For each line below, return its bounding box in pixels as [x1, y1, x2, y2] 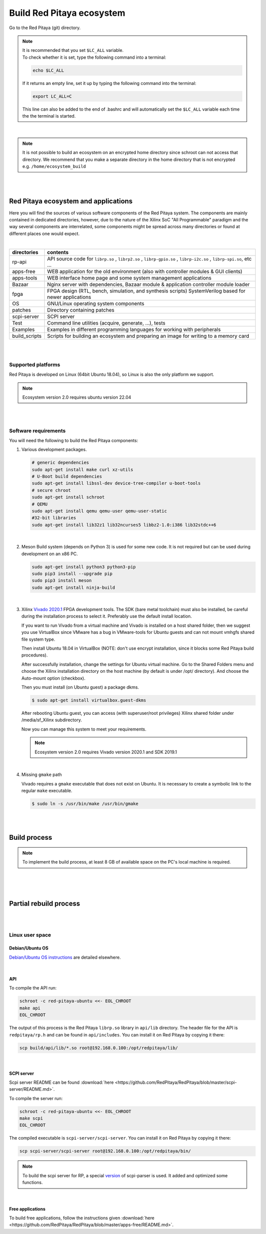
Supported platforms [9, 361, 61, 368]
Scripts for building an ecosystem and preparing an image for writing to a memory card [47, 332, 249, 339]
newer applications [47, 293, 91, 300]
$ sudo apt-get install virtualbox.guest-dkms [32, 697, 146, 703]
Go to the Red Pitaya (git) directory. [9, 25, 81, 31]
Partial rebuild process [9, 900, 80, 908]
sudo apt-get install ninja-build [32, 584, 115, 590]
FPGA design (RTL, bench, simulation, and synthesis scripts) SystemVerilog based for [47, 287, 246, 294]
